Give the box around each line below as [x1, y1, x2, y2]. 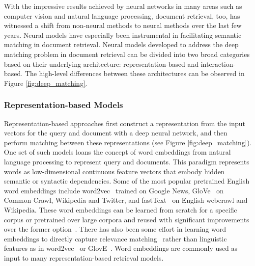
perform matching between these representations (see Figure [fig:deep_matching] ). [4, 137, 252, 147]
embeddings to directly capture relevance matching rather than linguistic [4, 233, 227, 243]
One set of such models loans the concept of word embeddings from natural [4, 147, 231, 157]
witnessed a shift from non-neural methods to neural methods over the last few [4, 20, 242, 30]
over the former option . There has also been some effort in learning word [4, 224, 226, 234]
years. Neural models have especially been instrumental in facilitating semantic [4, 29, 242, 40]
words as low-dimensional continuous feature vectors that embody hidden [4, 166, 225, 176]
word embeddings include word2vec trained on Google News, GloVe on [4, 185, 224, 195]
